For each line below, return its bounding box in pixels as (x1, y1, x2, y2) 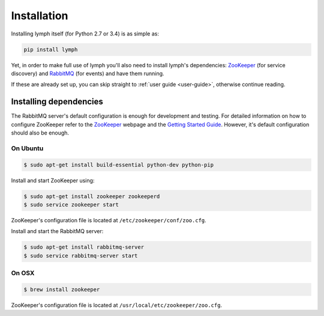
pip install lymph (23, 46, 78, 53)
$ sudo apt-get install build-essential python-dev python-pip (23, 161, 214, 168)
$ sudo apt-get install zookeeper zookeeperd (23, 193, 160, 199)
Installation (11, 9, 68, 22)
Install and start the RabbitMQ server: (11, 228, 104, 235)
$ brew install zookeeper (23, 286, 100, 293)
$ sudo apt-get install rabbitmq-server (23, 244, 144, 251)
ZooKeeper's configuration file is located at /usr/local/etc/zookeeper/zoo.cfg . (11, 301, 222, 309)
